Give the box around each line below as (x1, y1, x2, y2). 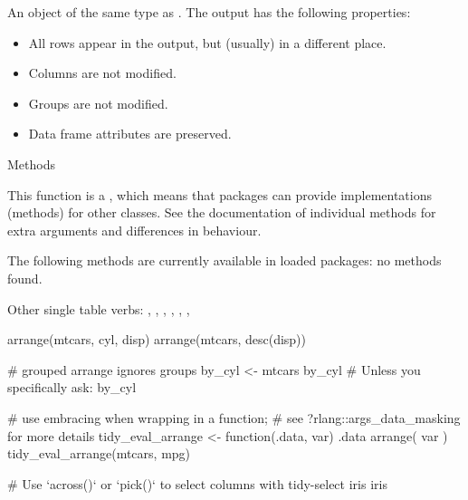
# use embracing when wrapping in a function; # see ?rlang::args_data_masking (7, 408, 461, 427)
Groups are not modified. (28, 93, 168, 112)
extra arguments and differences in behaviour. (7, 220, 262, 239)
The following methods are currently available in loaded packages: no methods (7, 251, 442, 270)
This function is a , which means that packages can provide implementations (7, 185, 433, 204)
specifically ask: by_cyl (7, 378, 137, 397)
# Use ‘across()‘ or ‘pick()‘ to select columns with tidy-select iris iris (7, 474, 387, 493)
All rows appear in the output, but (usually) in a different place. (28, 33, 387, 52)
